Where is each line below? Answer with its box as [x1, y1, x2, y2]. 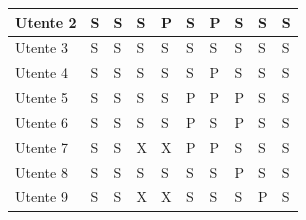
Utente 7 [15, 136, 68, 157]
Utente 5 [15, 87, 68, 108]
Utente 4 [15, 62, 68, 83]
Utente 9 [15, 186, 68, 207]
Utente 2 [15, 11, 77, 32]
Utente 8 [15, 161, 68, 182]
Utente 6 [15, 111, 68, 132]
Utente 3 [15, 37, 68, 58]
